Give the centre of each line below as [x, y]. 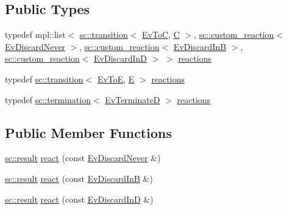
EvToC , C [161, 34]
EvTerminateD [133, 99]
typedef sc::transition [44, 78]
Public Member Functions [88, 132]
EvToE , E [116, 78]
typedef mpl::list [35, 34]
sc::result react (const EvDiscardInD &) [79, 199]
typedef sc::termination [48, 99]
